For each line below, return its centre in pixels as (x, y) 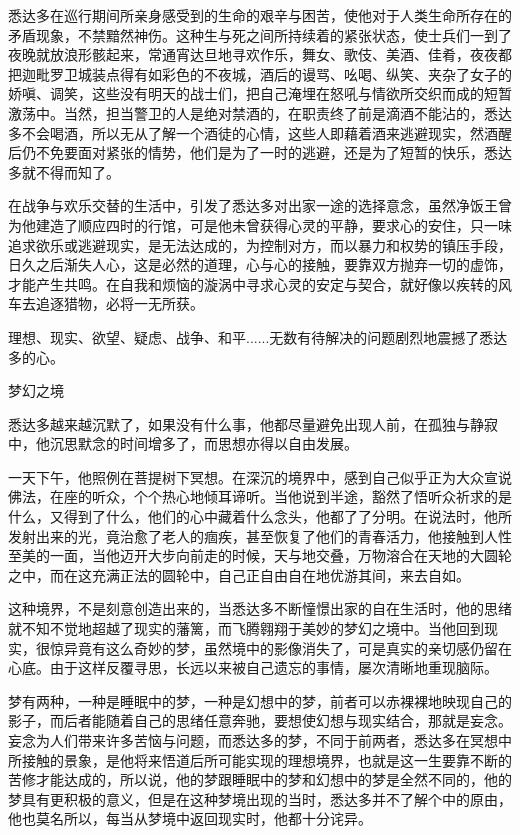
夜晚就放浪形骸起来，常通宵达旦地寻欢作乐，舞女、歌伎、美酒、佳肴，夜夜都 (260, 54)
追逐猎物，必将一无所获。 (119, 303)
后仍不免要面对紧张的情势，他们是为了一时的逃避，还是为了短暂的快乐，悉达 (260, 152)
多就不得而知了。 (64, 171)
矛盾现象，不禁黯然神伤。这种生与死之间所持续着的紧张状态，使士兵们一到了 (260, 34)
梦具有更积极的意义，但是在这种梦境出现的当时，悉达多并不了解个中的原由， (260, 798)
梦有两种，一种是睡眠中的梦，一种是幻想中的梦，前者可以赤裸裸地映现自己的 (260, 700)
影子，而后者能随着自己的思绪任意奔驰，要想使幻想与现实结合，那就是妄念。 (260, 720)
